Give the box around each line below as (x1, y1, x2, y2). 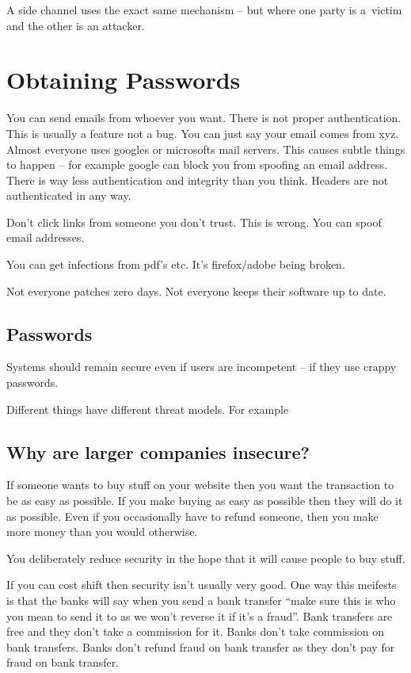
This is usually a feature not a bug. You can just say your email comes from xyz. (6, 124, 399, 141)
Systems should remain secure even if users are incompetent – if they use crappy (6, 358, 397, 375)
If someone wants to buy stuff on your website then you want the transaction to (6, 476, 394, 493)
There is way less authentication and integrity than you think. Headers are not (6, 171, 389, 188)
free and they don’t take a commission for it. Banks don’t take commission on (6, 623, 385, 640)
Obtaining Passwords (6, 63, 241, 96)
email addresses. (6, 229, 85, 246)
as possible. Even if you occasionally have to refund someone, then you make (6, 507, 379, 524)
